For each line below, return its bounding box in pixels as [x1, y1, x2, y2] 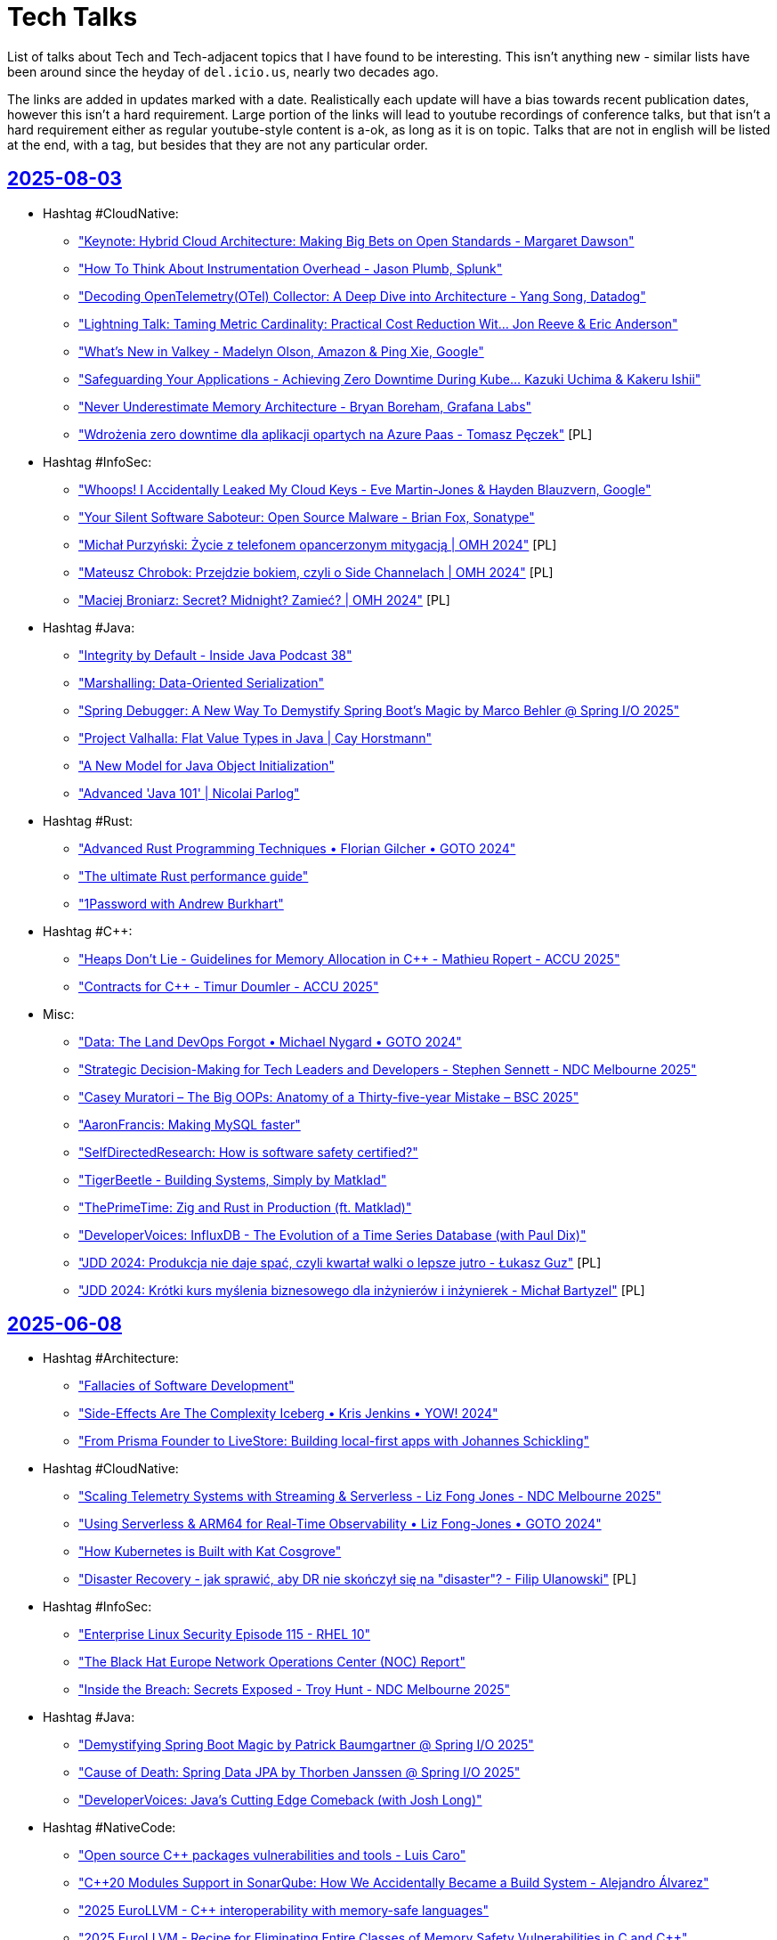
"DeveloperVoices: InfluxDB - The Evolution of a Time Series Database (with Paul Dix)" [78, 1227, 587, 1243]
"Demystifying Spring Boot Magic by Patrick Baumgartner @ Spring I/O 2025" [78, 1737, 534, 1753]
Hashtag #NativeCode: [43, 1820, 176, 1836]
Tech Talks [7, 2, 138, 32]
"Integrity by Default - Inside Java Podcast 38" [78, 647, 352, 663]
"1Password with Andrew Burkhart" [78, 895, 284, 911]
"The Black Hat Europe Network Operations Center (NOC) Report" [78, 1654, 465, 1670]
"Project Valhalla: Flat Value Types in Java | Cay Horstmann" [78, 730, 432, 746]
